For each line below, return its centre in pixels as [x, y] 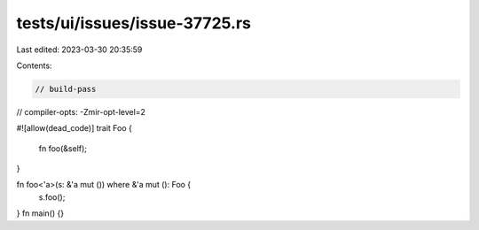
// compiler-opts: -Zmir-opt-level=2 [81, 111]
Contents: [34, 65]
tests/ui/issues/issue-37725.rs [134, 23]
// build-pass [66, 89]
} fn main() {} [40, 213]
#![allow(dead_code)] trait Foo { [75, 128]
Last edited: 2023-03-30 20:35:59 [79, 50]
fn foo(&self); [63, 148]
